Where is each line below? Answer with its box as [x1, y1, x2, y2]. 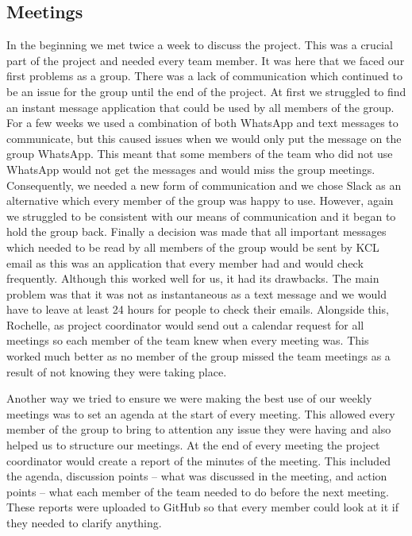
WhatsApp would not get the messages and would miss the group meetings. [6, 160, 375, 177]
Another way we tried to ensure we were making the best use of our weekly [6, 390, 372, 407]
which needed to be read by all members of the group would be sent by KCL [6, 238, 379, 255]
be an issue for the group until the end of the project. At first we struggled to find [6, 83, 406, 99]
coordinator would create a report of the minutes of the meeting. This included [6, 452, 391, 469]
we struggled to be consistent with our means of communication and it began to [6, 207, 396, 224]
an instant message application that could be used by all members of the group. [6, 98, 395, 115]
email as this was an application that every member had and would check [6, 254, 364, 271]
